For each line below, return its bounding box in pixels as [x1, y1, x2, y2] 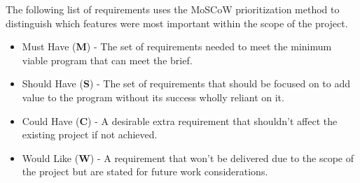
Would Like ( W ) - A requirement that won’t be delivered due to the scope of [22, 150, 354, 165]
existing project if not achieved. [22, 127, 158, 142]
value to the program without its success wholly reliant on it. [22, 89, 284, 104]
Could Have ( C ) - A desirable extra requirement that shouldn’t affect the [22, 113, 338, 128]
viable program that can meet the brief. [22, 52, 193, 67]
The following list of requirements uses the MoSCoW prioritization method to [6, 2, 340, 16]
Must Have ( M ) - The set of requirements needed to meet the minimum [22, 39, 332, 54]
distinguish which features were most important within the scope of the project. [6, 15, 348, 30]
